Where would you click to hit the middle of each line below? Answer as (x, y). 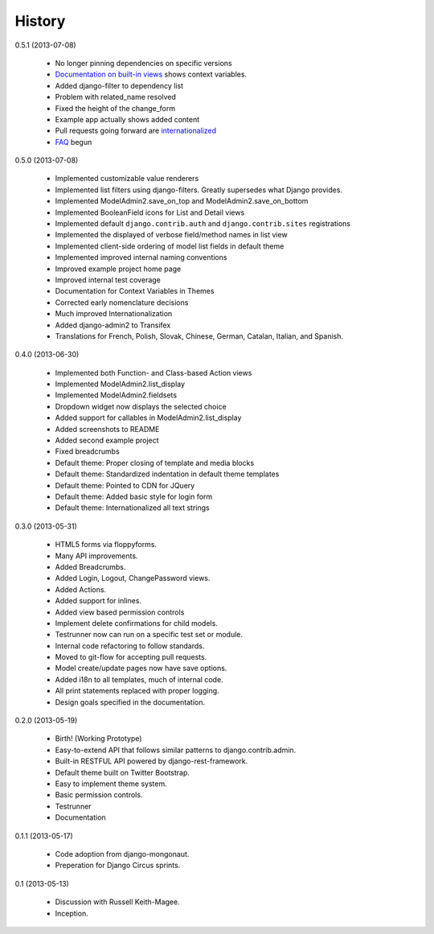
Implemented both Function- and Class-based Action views (154, 372)
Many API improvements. (96, 556)
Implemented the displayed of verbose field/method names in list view (172, 235)
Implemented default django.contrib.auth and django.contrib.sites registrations (203, 224)
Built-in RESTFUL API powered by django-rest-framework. (151, 761)
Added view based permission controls (120, 612)
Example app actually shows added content (127, 119)
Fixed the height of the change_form (115, 108)
